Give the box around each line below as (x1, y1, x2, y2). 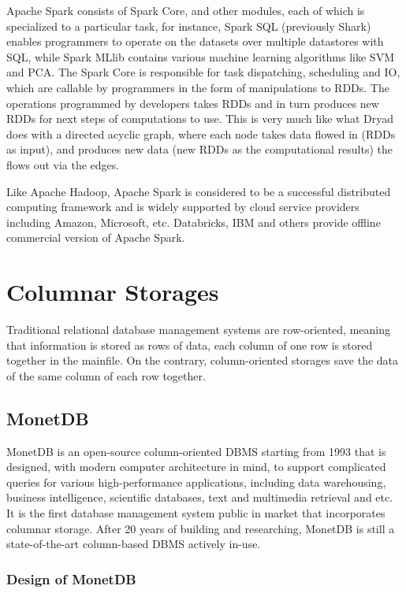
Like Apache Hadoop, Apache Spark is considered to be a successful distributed (6, 183, 391, 199)
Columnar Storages (6, 276, 219, 308)
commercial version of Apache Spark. (6, 229, 185, 246)
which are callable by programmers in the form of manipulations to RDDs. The (6, 79, 389, 95)
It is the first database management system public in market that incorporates (6, 504, 386, 521)
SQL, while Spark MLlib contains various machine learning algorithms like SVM (6, 48, 394, 65)
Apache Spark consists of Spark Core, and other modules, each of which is (6, 2, 365, 18)
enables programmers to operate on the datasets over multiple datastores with (6, 33, 384, 50)
